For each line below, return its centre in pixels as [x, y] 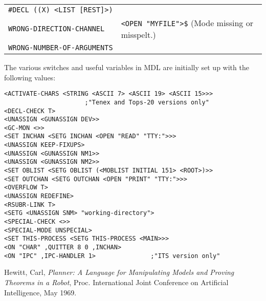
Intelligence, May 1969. [40, 292]
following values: [30, 77]
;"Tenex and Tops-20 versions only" [147, 102]
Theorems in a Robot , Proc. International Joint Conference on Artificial [116, 282]
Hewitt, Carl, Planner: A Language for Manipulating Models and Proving [119, 272]
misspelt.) [138, 35]
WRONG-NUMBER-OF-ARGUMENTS [61, 48]
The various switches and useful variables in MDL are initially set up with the [127, 67]
